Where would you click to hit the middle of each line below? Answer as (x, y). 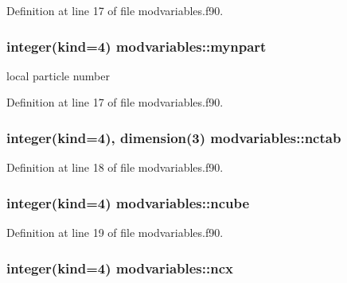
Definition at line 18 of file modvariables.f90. (115, 167)
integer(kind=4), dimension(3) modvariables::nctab (174, 137)
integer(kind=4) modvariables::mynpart (136, 46)
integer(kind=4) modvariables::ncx (120, 267)
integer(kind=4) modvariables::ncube (128, 202)
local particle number (58, 75)
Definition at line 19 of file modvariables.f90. (115, 233)
